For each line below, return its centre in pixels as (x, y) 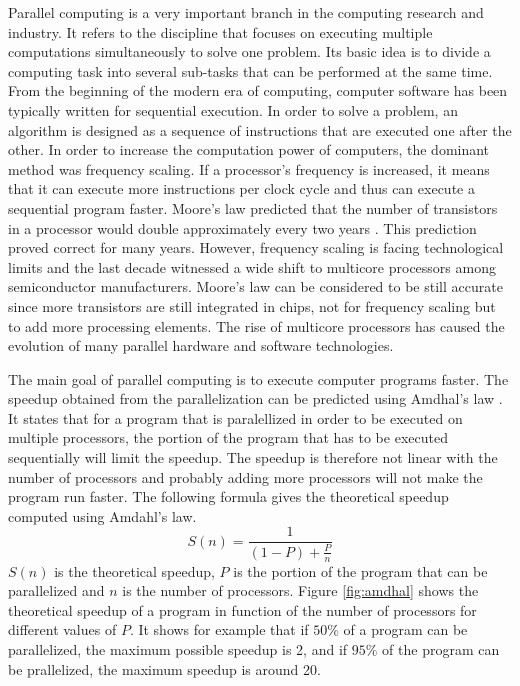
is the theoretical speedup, (134, 570)
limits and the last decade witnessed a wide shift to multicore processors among (252, 266)
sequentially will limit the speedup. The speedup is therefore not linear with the (253, 457)
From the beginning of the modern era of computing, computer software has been (258, 90)
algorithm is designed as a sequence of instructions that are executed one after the (260, 129)
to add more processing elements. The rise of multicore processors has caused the (256, 325)
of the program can (441, 649)
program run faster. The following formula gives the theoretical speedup (228, 496)
